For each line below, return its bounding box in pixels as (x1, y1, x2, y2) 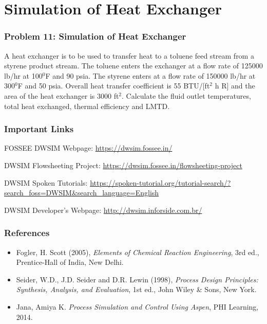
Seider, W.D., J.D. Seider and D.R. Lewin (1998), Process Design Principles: (16, 274, 258, 284)
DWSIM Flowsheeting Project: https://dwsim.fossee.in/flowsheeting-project (4, 159, 242, 170)
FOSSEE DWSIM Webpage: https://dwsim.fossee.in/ (4, 142, 173, 153)
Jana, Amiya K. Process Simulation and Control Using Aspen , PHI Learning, (16, 301, 259, 312)
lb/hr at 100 (4, 70, 43, 81)
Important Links (4, 122, 74, 135)
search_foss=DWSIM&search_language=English (4, 187, 159, 198)
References (4, 226, 50, 239)
